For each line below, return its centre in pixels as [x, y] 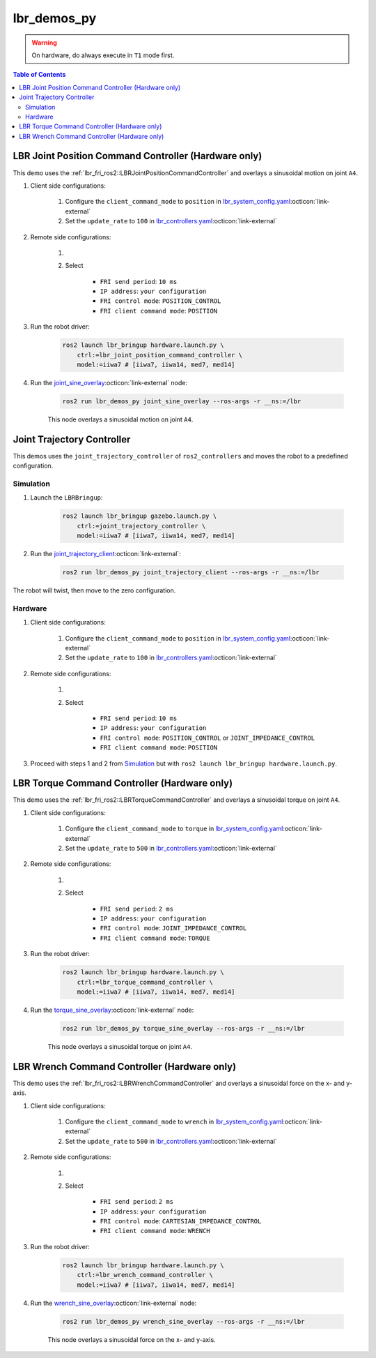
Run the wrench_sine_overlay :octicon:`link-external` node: [113, 1303]
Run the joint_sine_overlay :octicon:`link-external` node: [109, 383]
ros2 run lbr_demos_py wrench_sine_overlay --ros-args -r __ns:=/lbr [183, 1321]
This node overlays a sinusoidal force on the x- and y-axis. [132, 1339]
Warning [44, 43]
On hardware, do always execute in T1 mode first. [103, 55]
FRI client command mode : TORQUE [155, 938]
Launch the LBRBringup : [66, 498]
